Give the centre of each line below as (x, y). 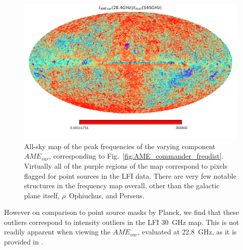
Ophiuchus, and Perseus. (107, 195)
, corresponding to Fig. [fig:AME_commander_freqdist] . (136, 156)
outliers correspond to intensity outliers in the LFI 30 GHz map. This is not (122, 222)
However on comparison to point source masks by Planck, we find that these (122, 212)
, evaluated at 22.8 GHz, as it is (187, 232)
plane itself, (42, 195)
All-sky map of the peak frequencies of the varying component (120, 146)
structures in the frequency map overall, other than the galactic (122, 185)
